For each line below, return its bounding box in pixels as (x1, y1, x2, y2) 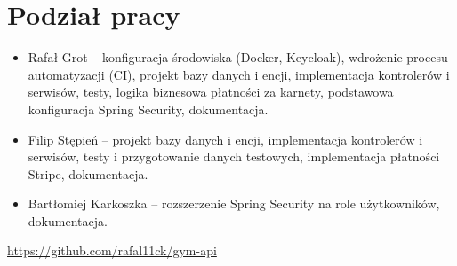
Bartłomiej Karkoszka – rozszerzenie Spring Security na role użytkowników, (28, 194, 440, 213)
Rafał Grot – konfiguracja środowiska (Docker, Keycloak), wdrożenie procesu (28, 48, 448, 66)
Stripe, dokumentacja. (28, 164, 148, 183)
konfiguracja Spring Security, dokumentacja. (28, 99, 269, 118)
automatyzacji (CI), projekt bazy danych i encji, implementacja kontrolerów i (28, 65, 450, 83)
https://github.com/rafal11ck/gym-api (7, 241, 217, 260)
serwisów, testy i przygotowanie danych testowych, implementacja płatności (28, 147, 440, 166)
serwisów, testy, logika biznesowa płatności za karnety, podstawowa (28, 82, 394, 101)
